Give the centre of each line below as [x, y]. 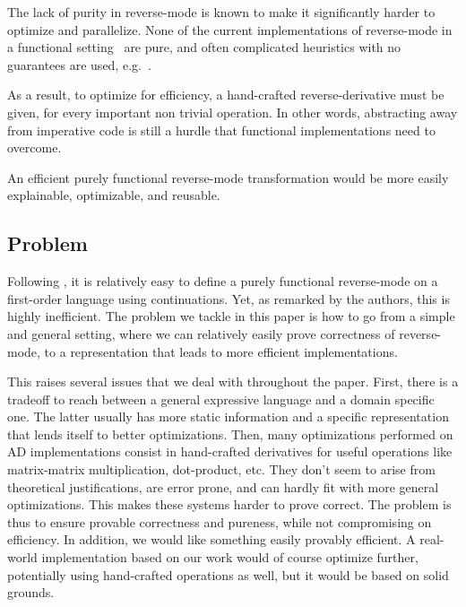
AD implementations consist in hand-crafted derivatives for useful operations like [230, 451]
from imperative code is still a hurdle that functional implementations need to [221, 130]
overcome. [35, 147]
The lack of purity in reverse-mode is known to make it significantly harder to [221, 12]
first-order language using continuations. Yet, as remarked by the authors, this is [229, 298]
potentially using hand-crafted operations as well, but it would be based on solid [228, 574]
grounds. [31, 592]
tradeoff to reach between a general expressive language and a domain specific [221, 399]
